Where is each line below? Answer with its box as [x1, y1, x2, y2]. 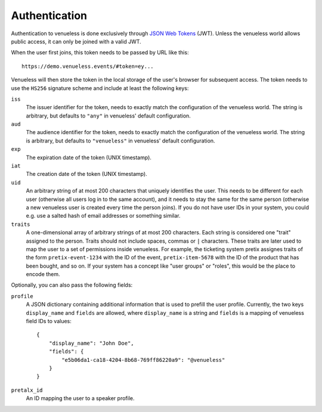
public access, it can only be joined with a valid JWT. [11, 38, 141, 45]
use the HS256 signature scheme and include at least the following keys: [11, 84, 189, 92]
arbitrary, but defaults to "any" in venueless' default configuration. [26, 112, 191, 119]
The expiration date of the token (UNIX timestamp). [26, 154, 152, 161]
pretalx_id [11, 386, 43, 394]
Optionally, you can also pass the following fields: [11, 281, 133, 289]
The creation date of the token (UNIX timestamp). [26, 171, 147, 178]
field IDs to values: [26, 318, 72, 325]
